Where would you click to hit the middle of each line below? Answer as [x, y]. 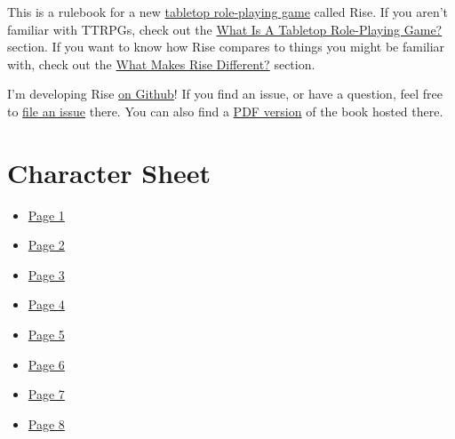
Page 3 [46, 274]
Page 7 [46, 394]
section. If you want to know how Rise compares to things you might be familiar [226, 47]
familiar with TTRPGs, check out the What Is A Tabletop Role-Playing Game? [225, 29]
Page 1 [46, 215]
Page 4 [46, 304]
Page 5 [46, 335]
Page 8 [46, 423]
